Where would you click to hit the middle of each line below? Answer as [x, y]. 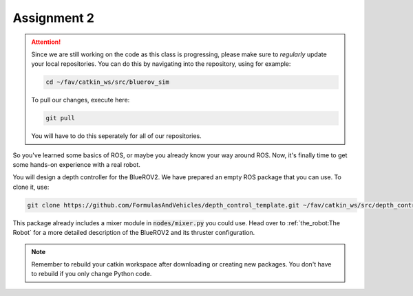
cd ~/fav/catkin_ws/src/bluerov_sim [108, 82]
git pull [61, 118]
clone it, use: [31, 187]
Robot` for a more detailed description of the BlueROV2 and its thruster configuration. [134, 233]
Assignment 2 [53, 18]
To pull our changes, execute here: [81, 100]
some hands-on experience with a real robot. [77, 165]
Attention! [46, 42]
